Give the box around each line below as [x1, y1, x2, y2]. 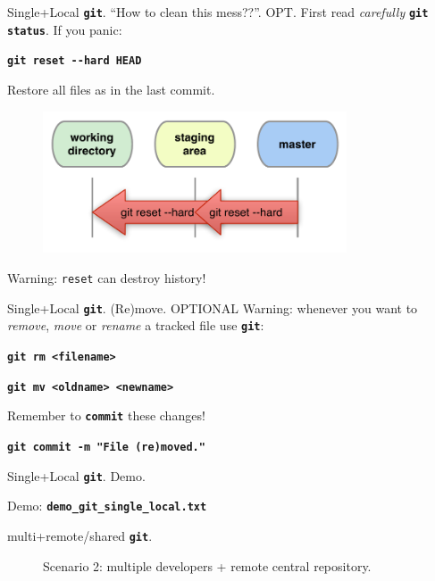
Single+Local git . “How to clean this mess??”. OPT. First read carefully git [7, 3, 429, 21]
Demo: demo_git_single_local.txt [7, 496, 207, 515]
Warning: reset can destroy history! [7, 268, 206, 286]
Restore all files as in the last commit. [7, 79, 215, 98]
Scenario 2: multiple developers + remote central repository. [43, 556, 372, 575]
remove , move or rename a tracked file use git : [7, 316, 264, 335]
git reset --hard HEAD [7, 54, 142, 68]
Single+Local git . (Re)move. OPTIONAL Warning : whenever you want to [7, 298, 418, 317]
